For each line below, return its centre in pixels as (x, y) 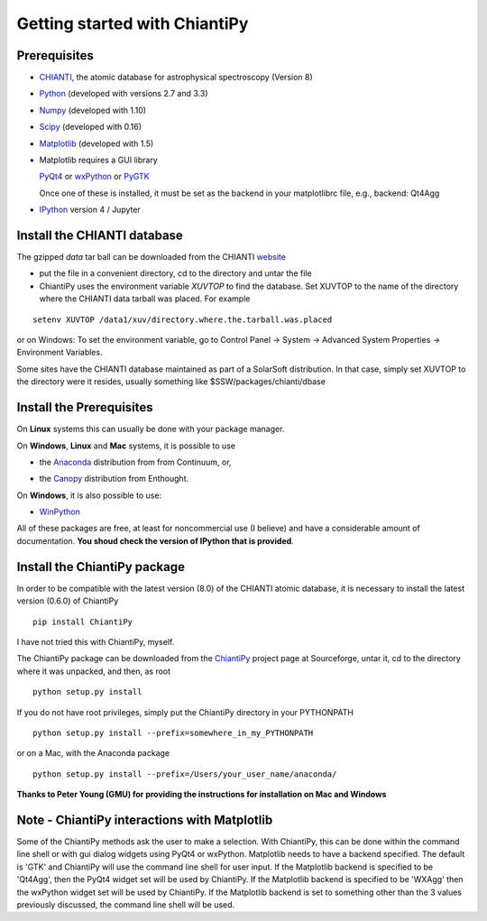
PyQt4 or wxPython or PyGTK (94, 177)
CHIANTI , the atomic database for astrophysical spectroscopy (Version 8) (176, 78)
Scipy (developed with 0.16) (91, 127)
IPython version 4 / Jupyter (90, 210)
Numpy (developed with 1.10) (93, 110)
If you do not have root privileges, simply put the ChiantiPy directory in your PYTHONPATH (185, 712)
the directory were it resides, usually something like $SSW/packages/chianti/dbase (171, 382)
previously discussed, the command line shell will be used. (126, 904)
